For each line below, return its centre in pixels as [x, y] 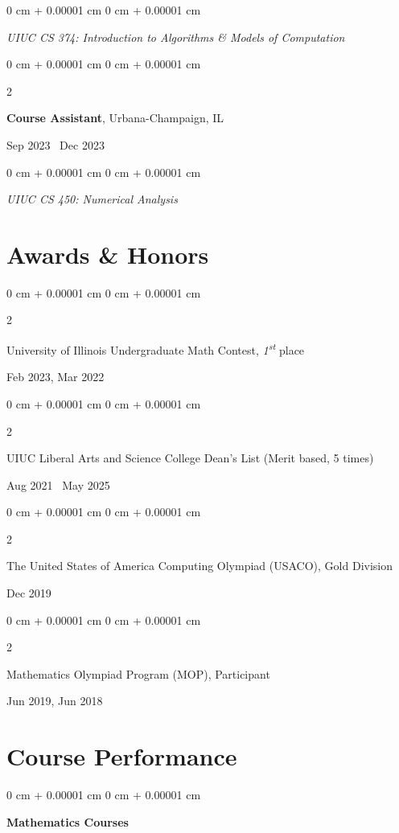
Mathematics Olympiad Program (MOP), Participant [138, 673]
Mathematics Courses [68, 821]
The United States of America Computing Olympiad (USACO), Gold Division [200, 566]
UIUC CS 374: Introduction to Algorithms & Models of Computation [176, 37]
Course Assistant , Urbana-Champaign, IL [115, 118]
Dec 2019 [29, 593]
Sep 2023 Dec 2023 [56, 144]
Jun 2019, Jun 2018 [55, 701]
